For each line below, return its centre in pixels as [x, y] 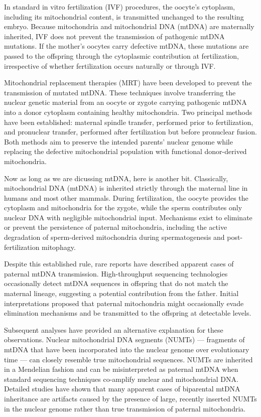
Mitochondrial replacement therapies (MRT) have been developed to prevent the [128, 83]
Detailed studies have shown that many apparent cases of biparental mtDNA [122, 389]
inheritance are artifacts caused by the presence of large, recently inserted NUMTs [130, 398]
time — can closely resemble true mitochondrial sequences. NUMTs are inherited [128, 359]
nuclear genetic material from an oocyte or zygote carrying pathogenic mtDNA [125, 102]
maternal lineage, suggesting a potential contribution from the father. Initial [121, 293]
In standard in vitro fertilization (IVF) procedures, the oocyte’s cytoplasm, [120, 7]
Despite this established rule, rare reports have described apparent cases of [119, 264]
